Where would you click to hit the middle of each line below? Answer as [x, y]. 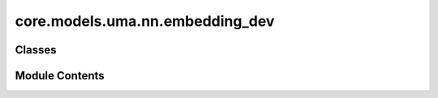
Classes [36, 50]
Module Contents [60, 76]
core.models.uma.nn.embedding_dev [145, 21]
